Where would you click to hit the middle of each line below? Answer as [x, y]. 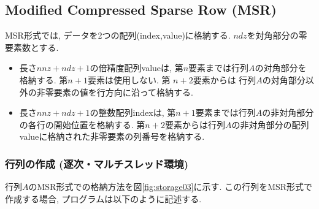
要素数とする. [32, 47]
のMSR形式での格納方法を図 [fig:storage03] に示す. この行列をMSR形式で [171, 187]
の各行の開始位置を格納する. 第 [82, 124]
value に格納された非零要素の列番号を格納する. [112, 136]
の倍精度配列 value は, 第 [136, 68]
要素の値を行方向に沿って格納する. [123, 92]
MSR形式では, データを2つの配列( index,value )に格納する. [118, 35]
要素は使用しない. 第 [129, 79]
